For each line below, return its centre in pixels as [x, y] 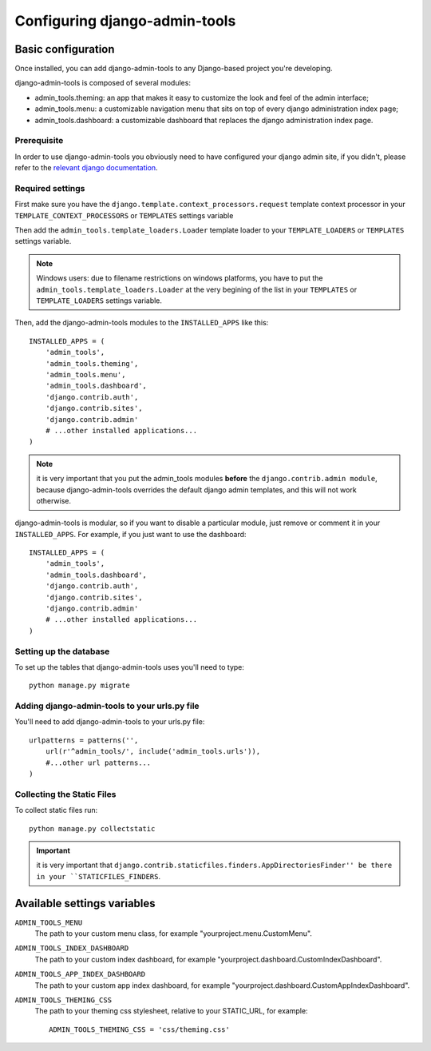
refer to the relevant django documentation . [87, 168]
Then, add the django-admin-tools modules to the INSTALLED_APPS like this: [142, 323]
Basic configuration [65, 49]
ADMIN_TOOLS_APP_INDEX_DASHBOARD [80, 974]
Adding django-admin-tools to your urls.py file [107, 706]
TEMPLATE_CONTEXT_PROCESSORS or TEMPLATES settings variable [124, 215]
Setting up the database [62, 651]
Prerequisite [39, 141]
